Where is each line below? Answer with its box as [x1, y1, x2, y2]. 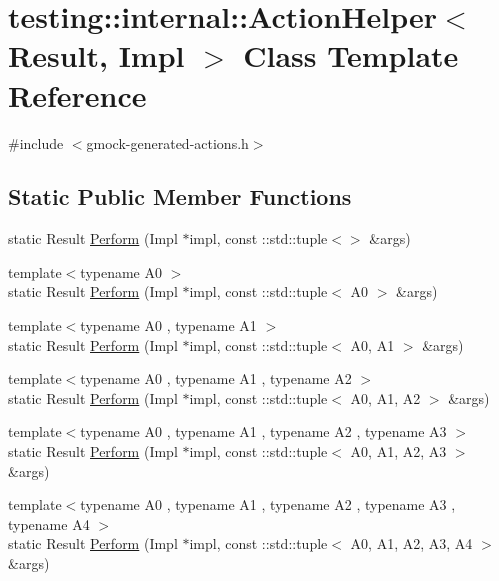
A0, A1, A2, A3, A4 [350, 533, 473, 554]
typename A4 [8, 513, 90, 534]
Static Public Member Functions [8, 181, 352, 212]
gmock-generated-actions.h [86, 132, 249, 153]
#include [8, 132, 64, 153]
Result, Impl [8, 35, 185, 76]
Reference [8, 74, 147, 115]
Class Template [243, 35, 459, 76]
